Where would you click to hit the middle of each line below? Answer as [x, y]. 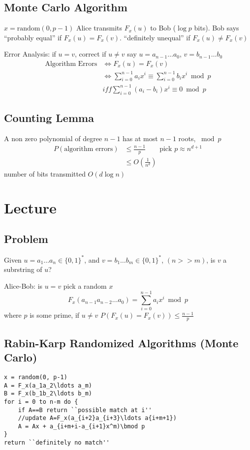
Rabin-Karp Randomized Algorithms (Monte [121, 343]
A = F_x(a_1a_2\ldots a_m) [48, 385]
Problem [26, 239]
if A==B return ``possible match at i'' [85, 410]
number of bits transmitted [45, 173]
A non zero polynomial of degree [53, 138]
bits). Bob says [217, 28]
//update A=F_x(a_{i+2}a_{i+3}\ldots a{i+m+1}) [97, 418]
